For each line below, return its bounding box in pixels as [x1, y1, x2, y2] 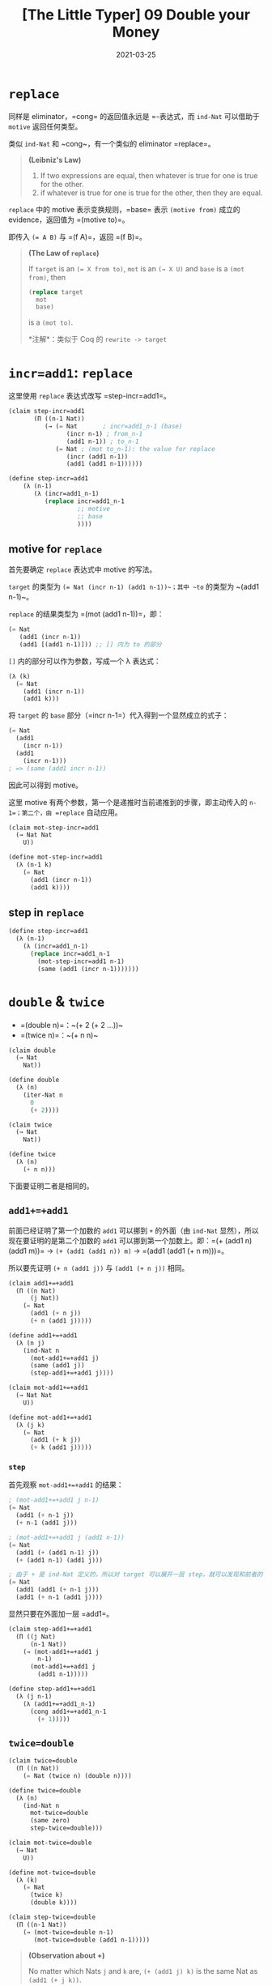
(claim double [8, 1046, 57, 1055]
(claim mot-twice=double [8, 1839, 92, 1847]
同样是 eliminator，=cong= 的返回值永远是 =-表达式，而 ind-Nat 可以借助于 [8, 111, 261, 121]
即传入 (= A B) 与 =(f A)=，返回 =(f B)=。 [8, 232, 147, 241]
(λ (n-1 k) [15, 861, 53, 869]
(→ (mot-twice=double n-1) [23, 1928, 114, 1937]
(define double [8, 1076, 60, 1085]
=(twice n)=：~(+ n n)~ [19, 1030, 99, 1040]
